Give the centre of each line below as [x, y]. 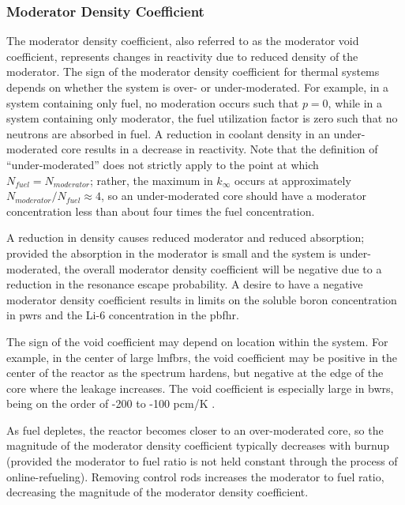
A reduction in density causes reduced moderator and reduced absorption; [186, 237]
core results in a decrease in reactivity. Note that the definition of [219, 149]
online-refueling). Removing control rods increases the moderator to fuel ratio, [195, 476]
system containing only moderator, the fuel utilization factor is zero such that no [202, 118]
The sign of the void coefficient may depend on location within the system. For [197, 341]
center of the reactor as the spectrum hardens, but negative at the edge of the [195, 373]
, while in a [355, 102]
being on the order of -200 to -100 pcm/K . [111, 403]
